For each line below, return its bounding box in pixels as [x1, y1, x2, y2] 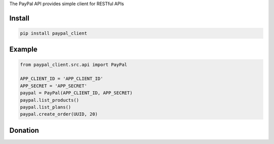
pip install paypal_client [20, 30, 87, 36]
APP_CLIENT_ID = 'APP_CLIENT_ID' [20, 76, 104, 82]
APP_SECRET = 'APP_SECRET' [20, 83, 87, 89]
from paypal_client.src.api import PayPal [20, 61, 127, 67]
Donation [9, 126, 39, 134]
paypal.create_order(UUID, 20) [20, 112, 98, 117]
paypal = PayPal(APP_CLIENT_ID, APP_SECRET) [20, 90, 133, 96]
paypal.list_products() [20, 97, 80, 103]
